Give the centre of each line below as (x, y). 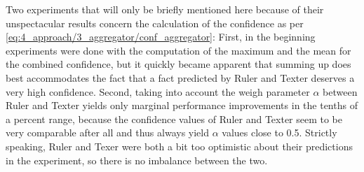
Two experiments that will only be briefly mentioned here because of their (165, 9)
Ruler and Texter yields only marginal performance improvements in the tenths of (182, 105)
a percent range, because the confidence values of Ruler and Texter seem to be (174, 119)
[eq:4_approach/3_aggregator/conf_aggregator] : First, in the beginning (161, 37)
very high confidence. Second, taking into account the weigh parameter (158, 91)
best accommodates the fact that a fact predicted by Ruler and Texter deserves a (180, 77)
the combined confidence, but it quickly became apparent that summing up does (178, 64)
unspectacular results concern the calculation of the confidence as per (155, 23)
